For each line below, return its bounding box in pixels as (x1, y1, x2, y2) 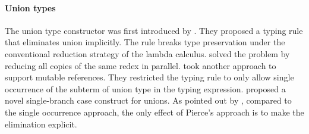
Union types (5, 1, 56, 14)
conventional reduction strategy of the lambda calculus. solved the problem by (5, 47, 290, 60)
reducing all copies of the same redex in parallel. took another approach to (5, 59, 276, 71)
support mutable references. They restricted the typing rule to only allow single (5, 71, 294, 83)
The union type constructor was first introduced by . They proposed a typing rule (5, 24, 303, 36)
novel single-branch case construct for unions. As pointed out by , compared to (5, 94, 292, 107)
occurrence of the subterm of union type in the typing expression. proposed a (5, 82, 286, 95)
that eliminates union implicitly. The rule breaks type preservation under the (5, 36, 285, 48)
